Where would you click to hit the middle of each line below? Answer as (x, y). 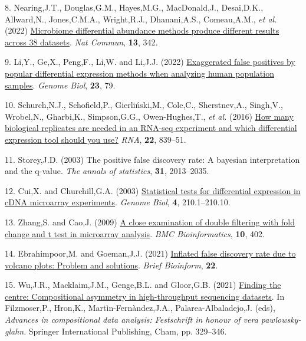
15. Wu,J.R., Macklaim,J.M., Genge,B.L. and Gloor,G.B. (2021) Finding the (143, 285)
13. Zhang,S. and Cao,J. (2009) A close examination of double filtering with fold (150, 222)
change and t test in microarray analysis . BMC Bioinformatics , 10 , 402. (135, 233)
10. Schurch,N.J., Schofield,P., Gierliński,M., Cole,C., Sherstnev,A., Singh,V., (144, 105)
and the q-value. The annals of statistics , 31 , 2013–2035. (107, 171)
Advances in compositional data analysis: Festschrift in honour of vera (131, 319)
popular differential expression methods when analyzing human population (139, 73)
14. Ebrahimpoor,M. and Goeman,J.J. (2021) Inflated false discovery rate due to (150, 253)
